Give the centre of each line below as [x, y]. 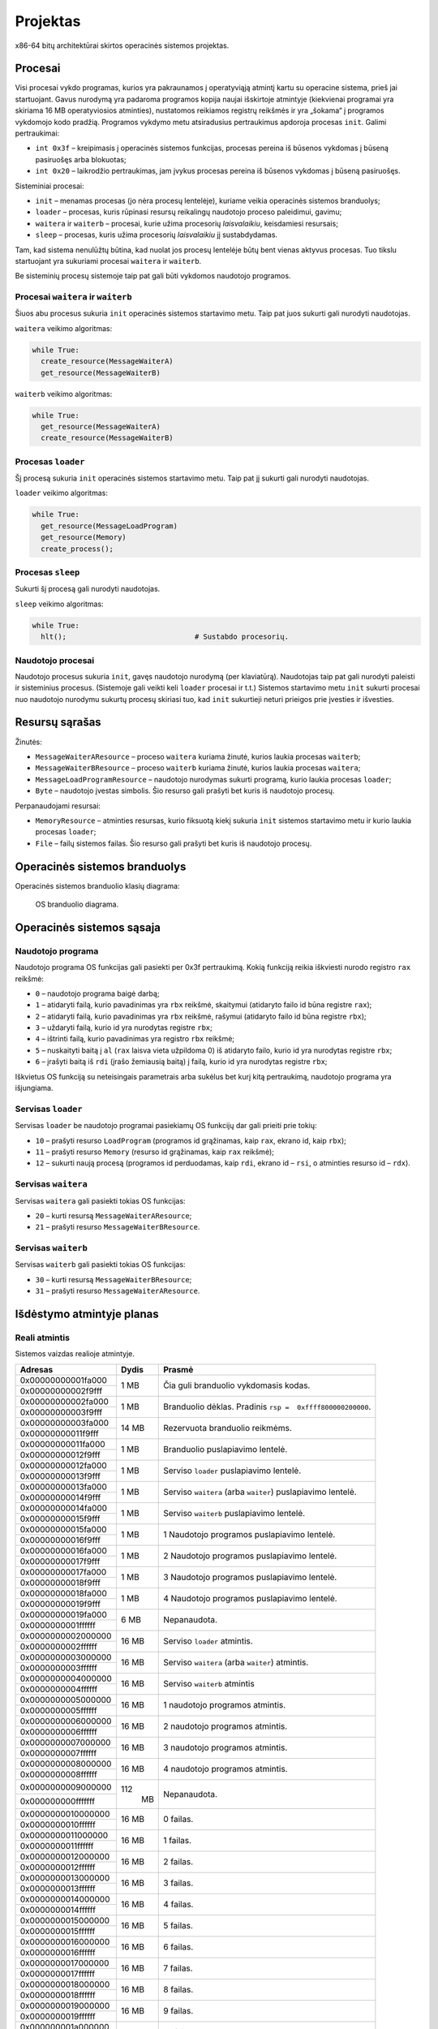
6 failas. [178, 1947]
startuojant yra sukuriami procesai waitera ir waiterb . [108, 261]
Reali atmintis [43, 1338]
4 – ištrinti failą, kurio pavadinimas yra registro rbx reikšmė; [135, 1039]
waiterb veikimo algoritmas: [64, 394]
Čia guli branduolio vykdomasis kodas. [237, 1385]
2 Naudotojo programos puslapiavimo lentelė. [250, 1556]
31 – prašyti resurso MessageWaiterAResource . [118, 1291]
